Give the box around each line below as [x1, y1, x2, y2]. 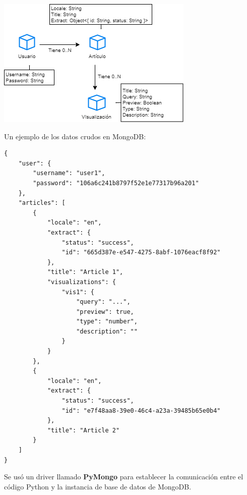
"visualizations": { [47, 278, 116, 286]
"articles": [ [18, 199, 66, 207]
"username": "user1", [33, 170, 105, 177]
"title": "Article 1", [47, 268, 124, 276]
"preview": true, [76, 308, 134, 315]
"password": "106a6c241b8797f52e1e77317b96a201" [33, 179, 199, 187]
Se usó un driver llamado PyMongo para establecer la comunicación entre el [4, 471, 243, 482]
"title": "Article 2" [47, 426, 120, 434]
